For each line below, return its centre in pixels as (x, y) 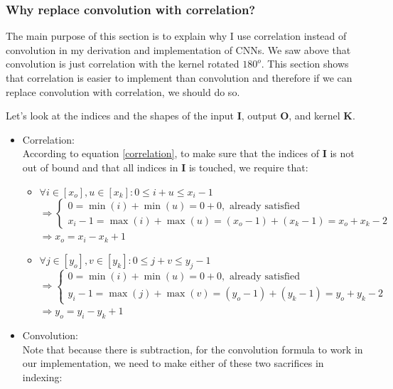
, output (259, 116)
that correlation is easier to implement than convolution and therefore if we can (179, 78)
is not (342, 153)
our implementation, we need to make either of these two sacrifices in (173, 363)
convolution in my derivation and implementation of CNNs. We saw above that (178, 49)
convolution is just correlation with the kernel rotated (123, 64)
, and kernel (314, 116)
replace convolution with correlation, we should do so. (123, 91)
